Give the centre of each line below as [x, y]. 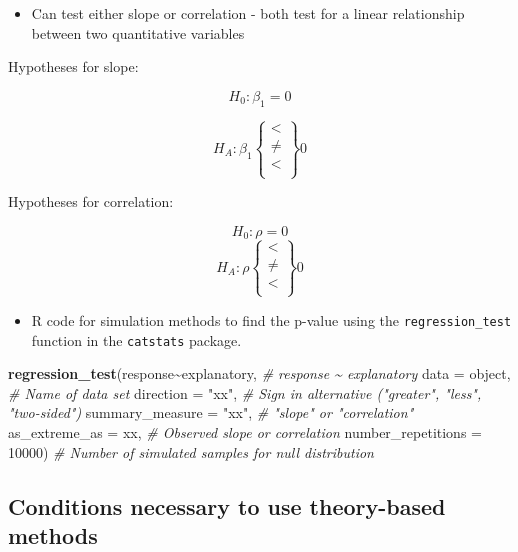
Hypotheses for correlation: [91, 201]
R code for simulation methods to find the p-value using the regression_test [271, 319]
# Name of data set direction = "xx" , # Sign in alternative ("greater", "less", [245, 392]
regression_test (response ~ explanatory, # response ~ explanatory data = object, [259, 373]
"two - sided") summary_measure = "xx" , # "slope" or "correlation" [211, 412]
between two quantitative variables [138, 32]
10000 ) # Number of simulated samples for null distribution [191, 451]
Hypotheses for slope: [73, 66]
